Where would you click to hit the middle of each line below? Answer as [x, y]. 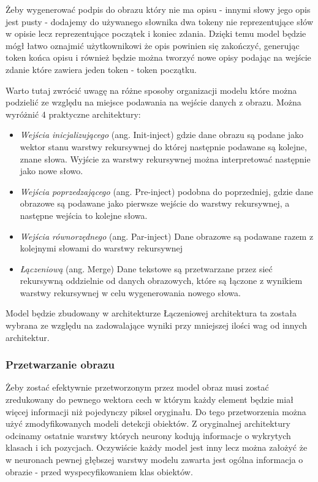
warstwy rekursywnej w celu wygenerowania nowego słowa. [130, 292]
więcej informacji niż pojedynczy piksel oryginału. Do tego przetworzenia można [156, 411]
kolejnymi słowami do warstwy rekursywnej [101, 248]
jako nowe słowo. [51, 171]
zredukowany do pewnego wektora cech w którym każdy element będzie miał [150, 400]
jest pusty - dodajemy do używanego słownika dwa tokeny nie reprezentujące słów [160, 21]
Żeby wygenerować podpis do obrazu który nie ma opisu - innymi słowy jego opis [158, 9]
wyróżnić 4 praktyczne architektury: [73, 114]
